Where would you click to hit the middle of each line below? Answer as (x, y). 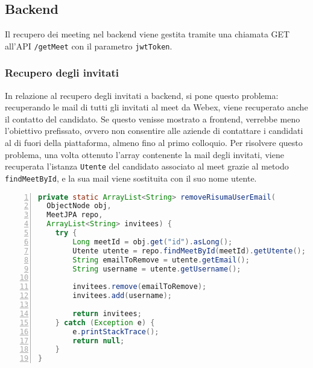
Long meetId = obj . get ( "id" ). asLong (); (153, 242)
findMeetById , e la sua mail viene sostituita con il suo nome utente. (131, 178)
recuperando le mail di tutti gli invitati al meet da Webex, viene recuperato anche (156, 107)
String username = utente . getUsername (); (157, 269)
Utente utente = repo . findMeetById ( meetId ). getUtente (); (189, 251)
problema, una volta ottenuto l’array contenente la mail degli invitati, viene (144, 154)
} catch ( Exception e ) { (105, 322)
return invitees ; (107, 313)
